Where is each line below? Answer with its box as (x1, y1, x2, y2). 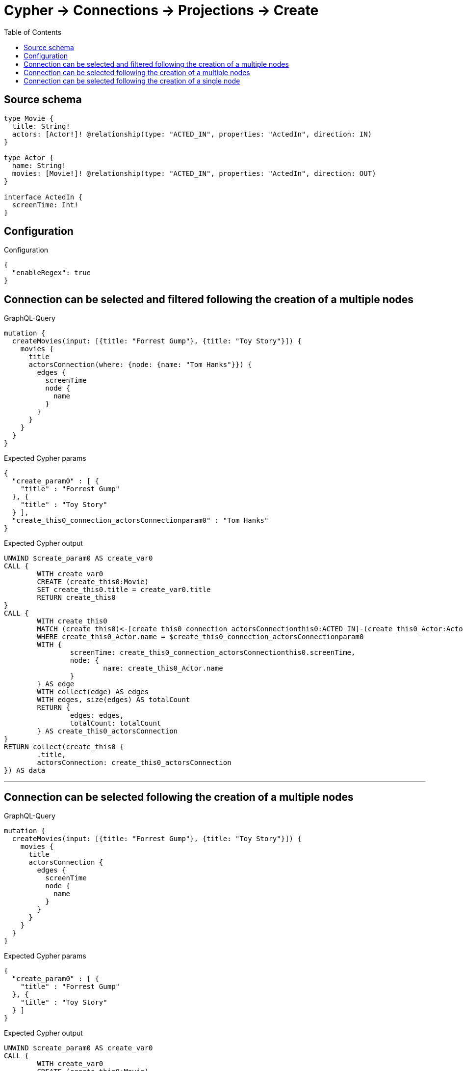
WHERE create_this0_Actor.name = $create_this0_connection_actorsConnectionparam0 (37, 633, 364, 641)
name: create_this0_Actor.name (103, 664, 223, 673)
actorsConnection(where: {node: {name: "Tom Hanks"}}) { (28, 361, 252, 369)
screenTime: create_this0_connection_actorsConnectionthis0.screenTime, (70, 648, 356, 657)
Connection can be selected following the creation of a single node (24, 76, 240, 85)
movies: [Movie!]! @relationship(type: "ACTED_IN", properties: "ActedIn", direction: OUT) (12, 169, 376, 177)
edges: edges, (70, 711, 124, 720)
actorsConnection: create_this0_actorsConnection (37, 759, 231, 767)
